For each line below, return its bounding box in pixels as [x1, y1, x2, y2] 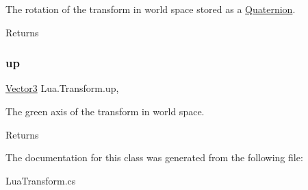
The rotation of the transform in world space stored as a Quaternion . [5, 2, 296, 16]
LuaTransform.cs [5, 173, 76, 187]
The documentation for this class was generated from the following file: [5, 150, 303, 165]
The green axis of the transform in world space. [5, 104, 205, 118]
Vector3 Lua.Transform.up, [5, 81, 119, 95]
